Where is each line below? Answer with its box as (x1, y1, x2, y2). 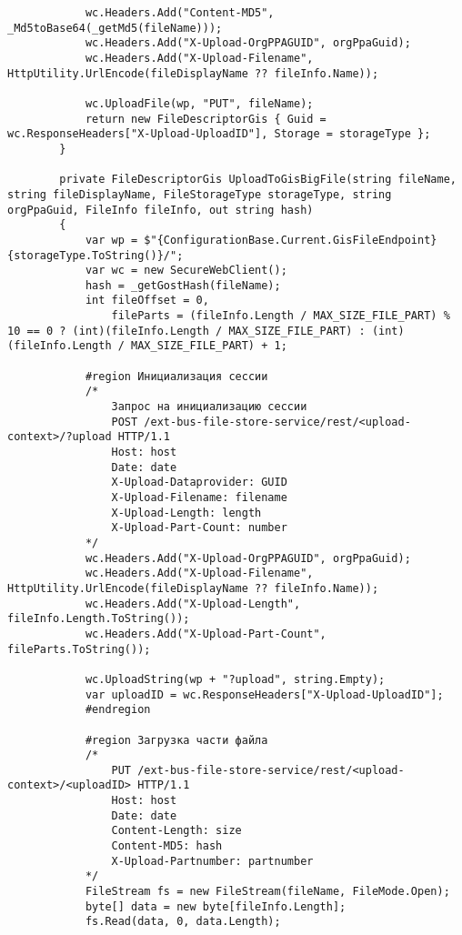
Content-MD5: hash (111, 839, 223, 853)
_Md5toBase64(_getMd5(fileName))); (7, 21, 223, 35)
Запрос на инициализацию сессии (111, 400, 307, 414)
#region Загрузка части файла (85, 733, 268, 747)
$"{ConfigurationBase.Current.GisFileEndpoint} (144, 233, 437, 246)
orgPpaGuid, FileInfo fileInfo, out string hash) (7, 203, 314, 216)
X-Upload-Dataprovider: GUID (111, 476, 287, 489)
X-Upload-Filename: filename (111, 491, 287, 504)
